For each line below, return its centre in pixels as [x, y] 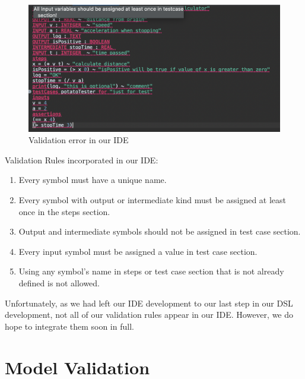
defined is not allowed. [59, 283]
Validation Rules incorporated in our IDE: [82, 160]
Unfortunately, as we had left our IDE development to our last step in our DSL [149, 303]
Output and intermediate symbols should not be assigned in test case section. [160, 231]
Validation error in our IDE [79, 140]
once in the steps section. [64, 211]
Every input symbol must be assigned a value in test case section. [138, 251]
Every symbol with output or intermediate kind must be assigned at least [152, 200]
